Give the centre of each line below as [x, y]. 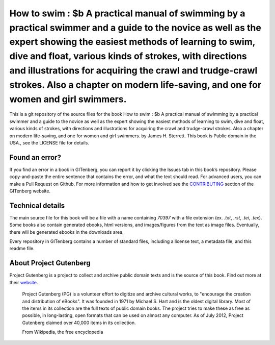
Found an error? [35, 157]
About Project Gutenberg [50, 263]
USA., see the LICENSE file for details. [49, 142]
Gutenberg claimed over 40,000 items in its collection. [79, 323]
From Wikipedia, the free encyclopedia [63, 332]
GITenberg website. [30, 191]
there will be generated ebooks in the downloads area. [67, 232]
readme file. [22, 249]
